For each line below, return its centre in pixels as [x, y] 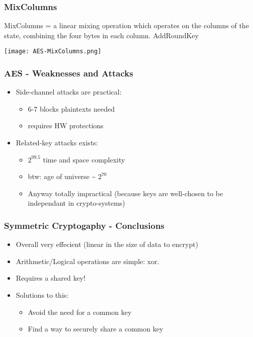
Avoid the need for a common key [80, 312]
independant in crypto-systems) [76, 203]
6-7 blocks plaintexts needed [71, 108]
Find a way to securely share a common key [96, 329]
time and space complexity [84, 159]
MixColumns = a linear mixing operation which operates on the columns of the [126, 25]
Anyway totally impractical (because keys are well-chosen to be [125, 193]
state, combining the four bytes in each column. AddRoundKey [101, 35]
